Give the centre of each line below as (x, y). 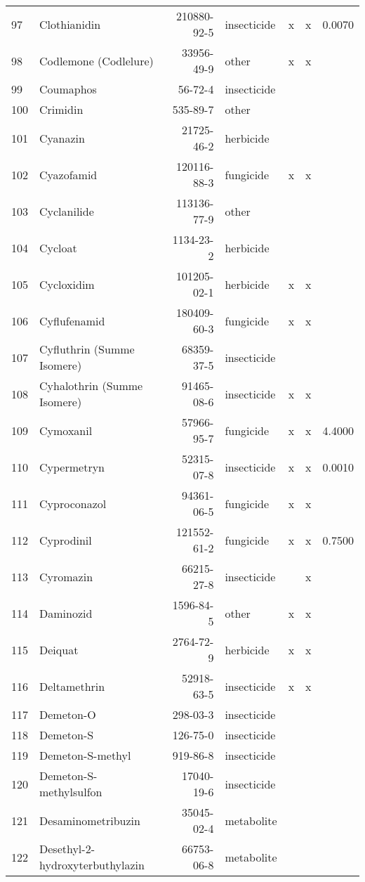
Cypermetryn (72, 467)
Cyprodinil (66, 540)
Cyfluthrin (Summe (87, 349)
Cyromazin (66, 576)
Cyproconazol (73, 503)
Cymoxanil (66, 430)
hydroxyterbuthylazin (92, 865)
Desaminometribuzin (90, 820)
